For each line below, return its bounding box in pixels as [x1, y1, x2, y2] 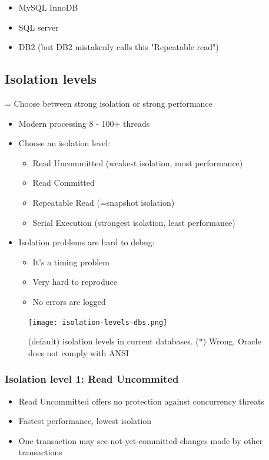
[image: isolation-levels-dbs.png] [28, 318, 168, 327]
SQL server [18, 21, 59, 33]
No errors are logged [32, 295, 106, 307]
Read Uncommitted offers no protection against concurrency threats [18, 395, 264, 407]
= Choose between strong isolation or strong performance [5, 97, 212, 109]
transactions [18, 446, 62, 458]
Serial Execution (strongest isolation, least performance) [32, 216, 235, 228]
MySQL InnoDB [18, 1, 78, 13]
